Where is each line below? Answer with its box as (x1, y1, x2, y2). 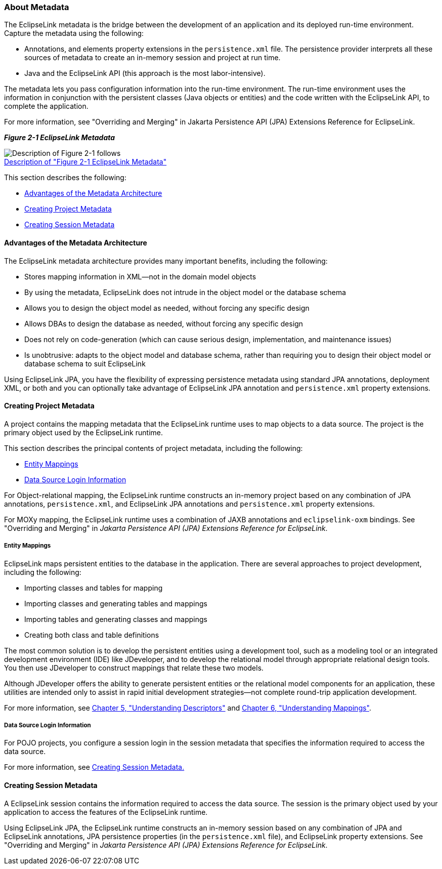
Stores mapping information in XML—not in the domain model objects (24, 272, 256, 281)
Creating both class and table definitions (24, 630, 159, 639)
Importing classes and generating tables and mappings (24, 599, 207, 608)
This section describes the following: (4, 173, 126, 182)
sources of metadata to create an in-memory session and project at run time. (24, 53, 281, 62)
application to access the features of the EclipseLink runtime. (4, 807, 208, 816)
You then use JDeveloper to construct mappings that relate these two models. (4, 663, 264, 672)
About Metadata (4, 2, 69, 12)
